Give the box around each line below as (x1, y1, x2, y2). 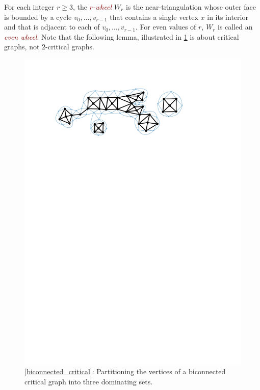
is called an (217, 21, 253, 32)
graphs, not (4, 41, 40, 52)
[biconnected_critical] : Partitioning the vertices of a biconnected (24, 366, 226, 377)
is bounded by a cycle (4, 11, 72, 22)
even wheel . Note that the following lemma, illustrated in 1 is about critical (4, 31, 239, 42)
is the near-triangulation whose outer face (125, 2, 256, 12)
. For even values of (135, 21, 196, 32)
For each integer (4, 2, 55, 12)
